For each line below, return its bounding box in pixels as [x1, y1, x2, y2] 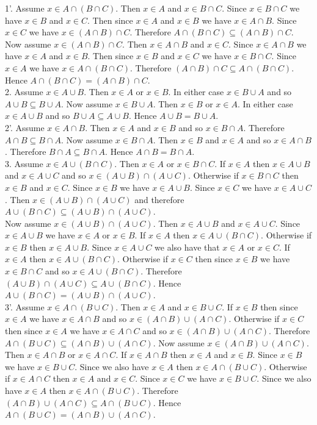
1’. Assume [5, 2, 45, 14]
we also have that [155, 240, 220, 253]
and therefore [134, 193, 184, 205]
